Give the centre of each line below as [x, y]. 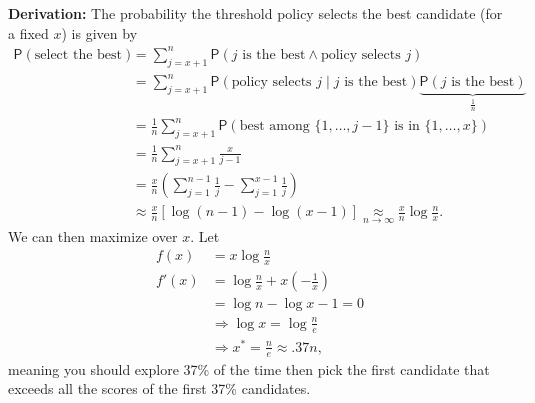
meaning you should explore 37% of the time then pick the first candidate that [249, 368]
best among [274, 126]
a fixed [28, 32]
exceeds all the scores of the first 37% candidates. [159, 388]
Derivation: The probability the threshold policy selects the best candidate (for [255, 13]
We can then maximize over [93, 235]
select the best [78, 54]
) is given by [99, 32]
